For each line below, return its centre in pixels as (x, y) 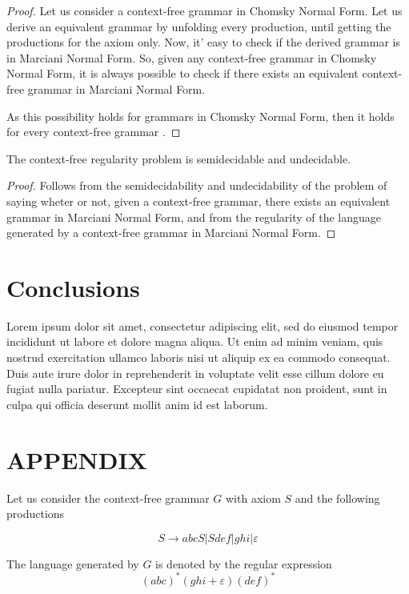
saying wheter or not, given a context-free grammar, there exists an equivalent (198, 201)
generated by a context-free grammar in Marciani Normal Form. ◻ (171, 233)
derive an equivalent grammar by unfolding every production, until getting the (199, 26)
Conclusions (73, 287)
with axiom (253, 498)
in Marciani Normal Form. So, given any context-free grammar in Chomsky (192, 57)
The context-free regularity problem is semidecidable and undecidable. (179, 158)
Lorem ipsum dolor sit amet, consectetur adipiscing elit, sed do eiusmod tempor (202, 325)
